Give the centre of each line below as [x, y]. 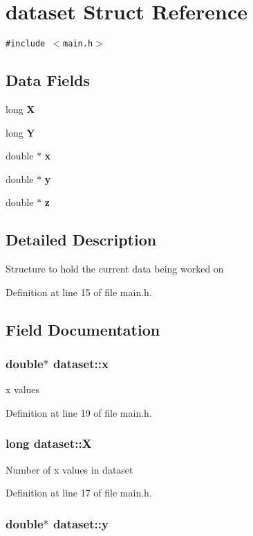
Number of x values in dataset [69, 469]
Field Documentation [83, 329]
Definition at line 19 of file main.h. [79, 412]
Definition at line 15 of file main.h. [79, 292]
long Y [20, 132]
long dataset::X [49, 443]
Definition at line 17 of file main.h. [79, 493]
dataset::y [81, 523]
